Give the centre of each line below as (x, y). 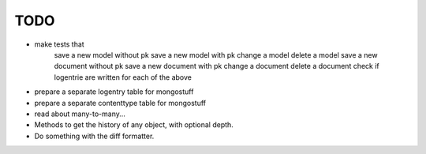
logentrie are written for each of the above (123, 77)
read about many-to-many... (80, 114)
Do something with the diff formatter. (94, 136)
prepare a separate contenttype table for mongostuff (120, 103)
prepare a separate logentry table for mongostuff (114, 92)
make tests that (59, 44)
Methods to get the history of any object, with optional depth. (134, 125)
